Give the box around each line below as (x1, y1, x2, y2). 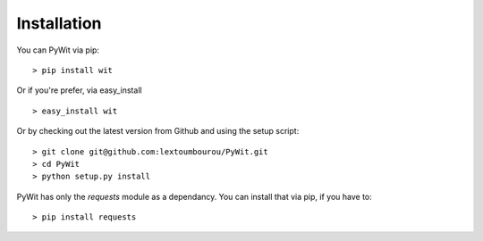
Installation (16, 13, 102, 33)
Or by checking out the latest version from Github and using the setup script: (16, 126, 300, 137)
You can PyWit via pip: (16, 45, 100, 55)
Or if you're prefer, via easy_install (16, 85, 142, 96)
